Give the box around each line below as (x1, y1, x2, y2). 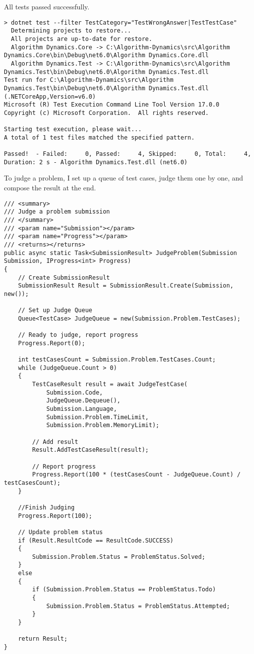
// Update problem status (18, 528, 103, 536)
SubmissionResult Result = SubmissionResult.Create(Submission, (18, 282, 234, 290)
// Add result (32, 438, 78, 445)
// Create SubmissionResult (18, 274, 110, 281)
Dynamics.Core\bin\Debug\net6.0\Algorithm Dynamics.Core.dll (4, 52, 209, 59)
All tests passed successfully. (4, 1, 90, 11)
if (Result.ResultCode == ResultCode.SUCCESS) (18, 537, 174, 544)
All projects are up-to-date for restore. (11, 35, 152, 42)
